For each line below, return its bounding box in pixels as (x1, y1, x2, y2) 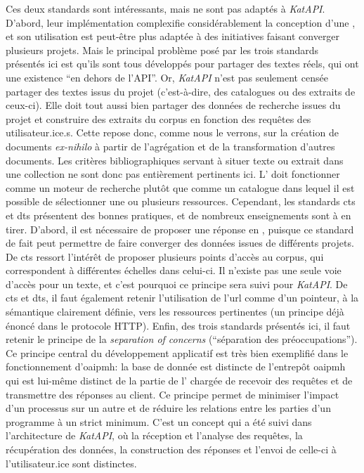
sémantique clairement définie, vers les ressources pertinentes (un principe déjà (6, 304, 344, 319)
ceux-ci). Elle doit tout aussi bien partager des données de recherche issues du (6, 98, 341, 112)
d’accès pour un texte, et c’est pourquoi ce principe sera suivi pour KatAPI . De (6, 276, 348, 291)
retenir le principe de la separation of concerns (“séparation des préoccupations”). (6, 332, 358, 346)
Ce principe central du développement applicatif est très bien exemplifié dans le (6, 345, 349, 360)
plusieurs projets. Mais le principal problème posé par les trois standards (6, 42, 319, 57)
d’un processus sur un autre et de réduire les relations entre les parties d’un (6, 401, 331, 415)
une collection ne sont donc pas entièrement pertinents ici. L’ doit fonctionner (6, 167, 340, 181)
